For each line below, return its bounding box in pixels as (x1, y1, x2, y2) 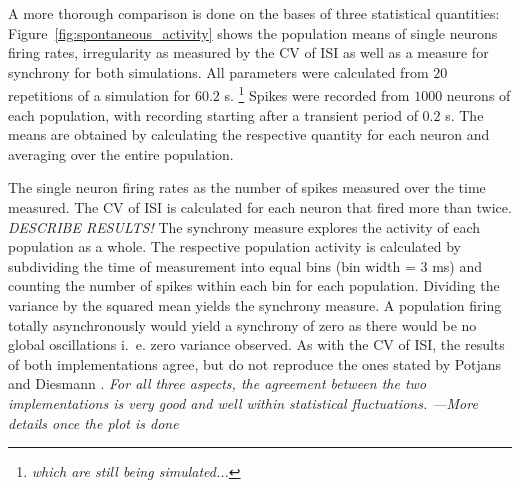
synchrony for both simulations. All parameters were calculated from (8, 61, 429, 82)
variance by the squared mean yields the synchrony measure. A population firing (8, 294, 502, 315)
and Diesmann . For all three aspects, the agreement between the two (8, 373, 427, 394)
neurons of (446, 85, 511, 106)
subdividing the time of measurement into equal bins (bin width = (8, 255, 416, 276)
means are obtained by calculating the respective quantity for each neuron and (8, 124, 490, 145)
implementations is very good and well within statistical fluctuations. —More (8, 392, 478, 413)
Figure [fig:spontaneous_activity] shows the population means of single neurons (8, 22, 498, 43)
